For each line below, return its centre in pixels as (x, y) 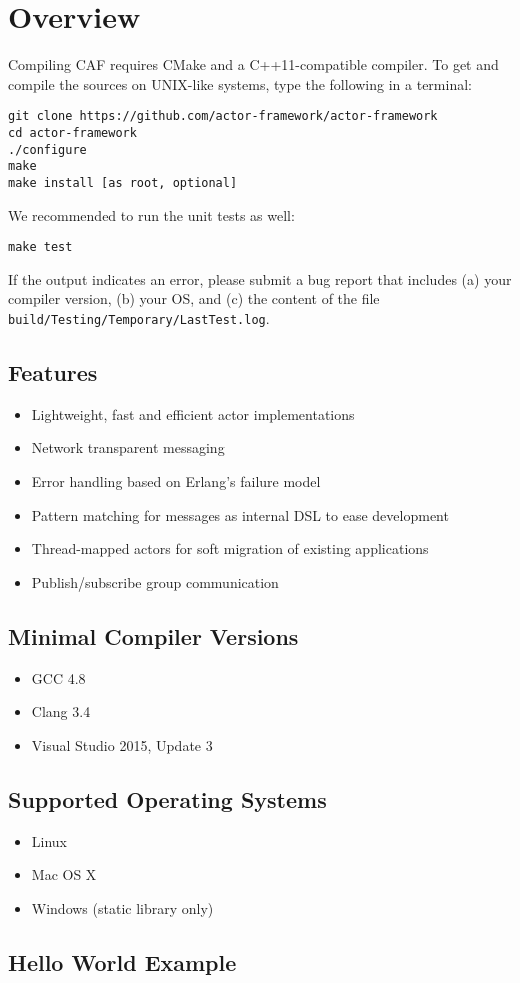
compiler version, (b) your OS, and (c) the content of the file (194, 298)
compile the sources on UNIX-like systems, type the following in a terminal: (240, 83)
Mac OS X (64, 874)
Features (53, 372)
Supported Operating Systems (167, 798)
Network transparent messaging (128, 447)
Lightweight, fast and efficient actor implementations (193, 413)
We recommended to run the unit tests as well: (151, 214)
